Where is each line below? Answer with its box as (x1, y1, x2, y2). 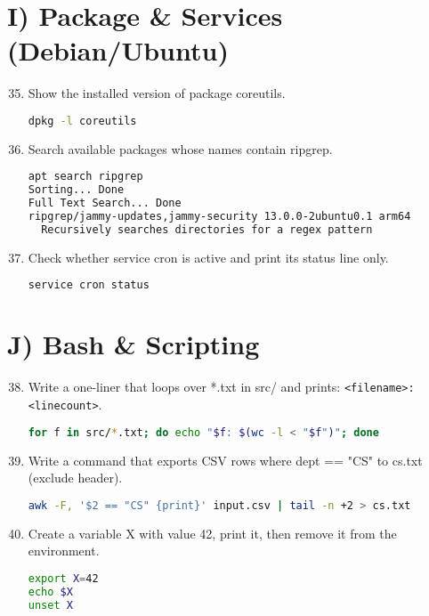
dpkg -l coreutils (28, 114, 137, 127)
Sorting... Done (28, 183, 125, 197)
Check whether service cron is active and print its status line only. (28, 247, 389, 266)
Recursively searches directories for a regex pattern (41, 223, 373, 236)
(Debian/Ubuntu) (7, 32, 229, 69)
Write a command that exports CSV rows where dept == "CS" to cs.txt (28, 450, 423, 469)
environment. (28, 541, 100, 560)
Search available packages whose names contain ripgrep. (28, 139, 333, 158)
